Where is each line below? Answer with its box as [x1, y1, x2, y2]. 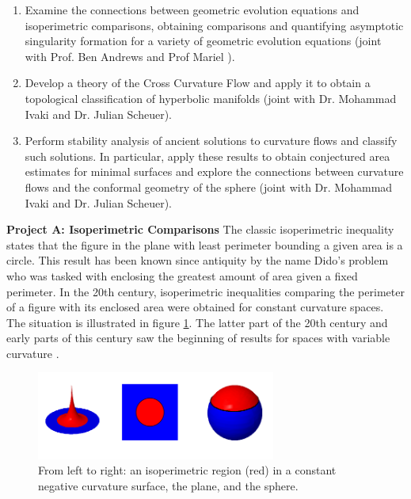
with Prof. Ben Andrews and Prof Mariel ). [25, 48, 235, 64]
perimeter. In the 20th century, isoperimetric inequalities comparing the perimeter [6, 283, 405, 299]
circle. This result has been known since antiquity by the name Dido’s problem [6, 252, 389, 269]
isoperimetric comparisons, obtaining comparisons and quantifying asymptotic [25, 17, 404, 33]
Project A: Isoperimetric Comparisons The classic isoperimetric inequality [6, 221, 394, 238]
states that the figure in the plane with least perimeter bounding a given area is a [6, 236, 403, 253]
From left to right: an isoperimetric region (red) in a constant [38, 462, 337, 478]
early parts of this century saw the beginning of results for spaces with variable [6, 329, 390, 346]
